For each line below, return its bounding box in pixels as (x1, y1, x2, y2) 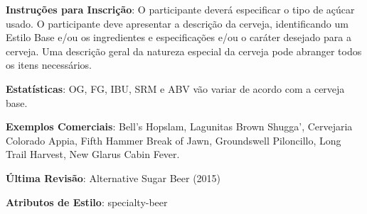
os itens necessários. (6, 57, 92, 72)
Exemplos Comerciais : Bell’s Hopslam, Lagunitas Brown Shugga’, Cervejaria (6, 119, 353, 134)
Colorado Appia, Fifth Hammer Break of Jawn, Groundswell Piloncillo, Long (6, 133, 341, 147)
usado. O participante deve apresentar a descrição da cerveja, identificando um (6, 16, 349, 30)
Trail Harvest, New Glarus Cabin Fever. (6, 147, 180, 162)
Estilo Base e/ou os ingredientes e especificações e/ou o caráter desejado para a (6, 30, 351, 45)
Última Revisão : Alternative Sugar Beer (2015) (6, 170, 221, 185)
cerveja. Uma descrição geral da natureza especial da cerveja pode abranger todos (6, 43, 362, 58)
